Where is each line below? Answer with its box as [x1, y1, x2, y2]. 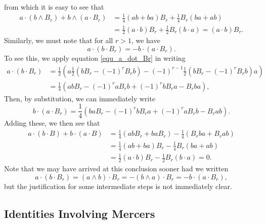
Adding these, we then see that [4, 118, 100, 128]
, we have [131, 35, 160, 46]
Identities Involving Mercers [4, 205, 155, 221]
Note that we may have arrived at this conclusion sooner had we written [4, 163, 229, 173]
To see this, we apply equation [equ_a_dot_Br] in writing [4, 52, 186, 63]
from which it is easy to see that [4, 2, 104, 12]
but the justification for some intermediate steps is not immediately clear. [4, 180, 232, 191]
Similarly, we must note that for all [4, 35, 113, 46]
